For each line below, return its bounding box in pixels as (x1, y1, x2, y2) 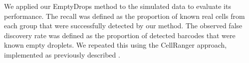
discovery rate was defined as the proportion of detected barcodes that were (4, 30, 236, 40)
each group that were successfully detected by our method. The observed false (4, 20, 243, 31)
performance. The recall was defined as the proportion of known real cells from (4, 10, 245, 21)
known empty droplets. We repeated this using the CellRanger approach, (4, 40, 227, 50)
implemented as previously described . (4, 49, 120, 60)
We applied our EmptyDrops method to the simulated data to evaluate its (4, 1, 231, 11)
